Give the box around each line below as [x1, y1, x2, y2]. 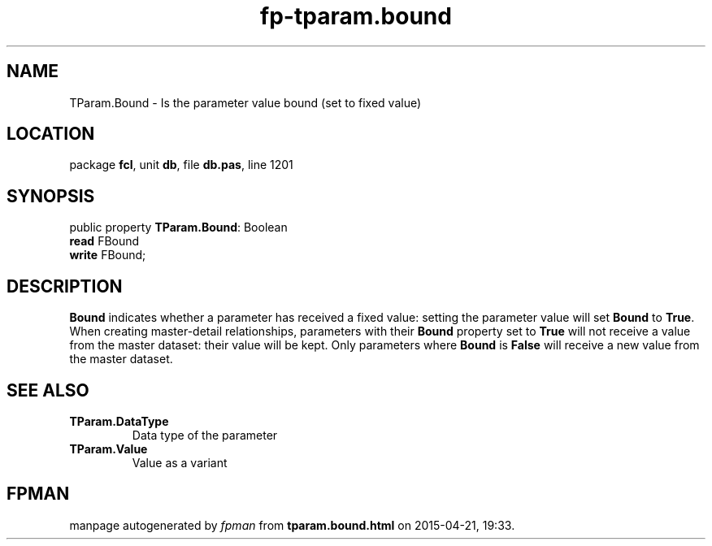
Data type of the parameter [132, 427, 278, 442]
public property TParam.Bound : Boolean [69, 220, 288, 235]
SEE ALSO [7, 379, 89, 401]
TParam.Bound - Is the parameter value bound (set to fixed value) [69, 95, 422, 110]
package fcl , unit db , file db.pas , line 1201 [69, 158, 293, 172]
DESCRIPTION [7, 275, 123, 297]
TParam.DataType [69, 414, 169, 428]
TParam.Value [69, 441, 148, 456]
